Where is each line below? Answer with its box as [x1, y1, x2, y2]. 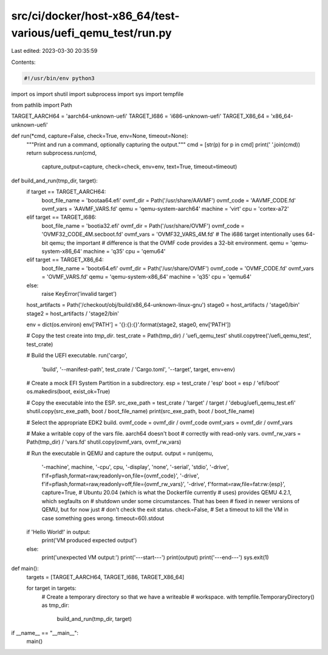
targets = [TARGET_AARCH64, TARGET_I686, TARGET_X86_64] [26, 573, 185, 580]
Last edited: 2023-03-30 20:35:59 [11, 47, 98, 55]
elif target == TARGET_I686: [26, 213, 97, 221]
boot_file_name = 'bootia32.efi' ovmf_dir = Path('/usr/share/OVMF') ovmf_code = [41, 222, 245, 229]
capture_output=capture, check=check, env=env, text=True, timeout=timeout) [41, 163, 237, 170]
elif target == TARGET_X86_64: [26, 256, 104, 264]
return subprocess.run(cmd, [26, 149, 97, 157]
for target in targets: [26, 585, 77, 592]
